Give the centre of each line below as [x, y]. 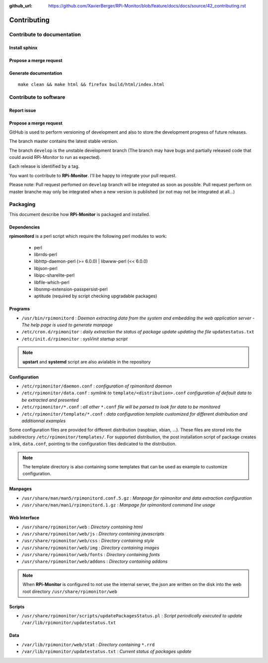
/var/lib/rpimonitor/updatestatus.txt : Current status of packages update [107, 652]
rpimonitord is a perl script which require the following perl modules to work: [88, 236]
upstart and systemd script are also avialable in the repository [87, 362]
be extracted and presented [50, 400]
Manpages [21, 489]
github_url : [21, 6]
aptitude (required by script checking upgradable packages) [96, 296]
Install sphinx [23, 48]
